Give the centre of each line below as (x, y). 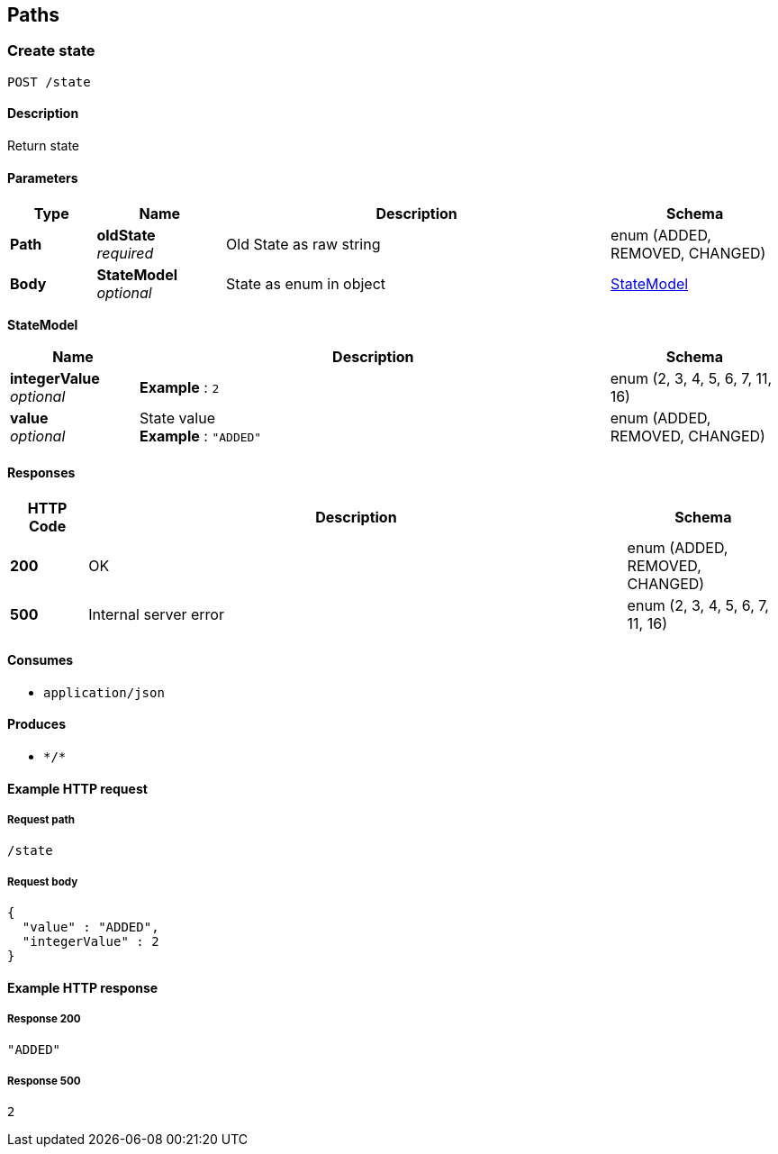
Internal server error (156, 615)
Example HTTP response (83, 987)
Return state (44, 146)
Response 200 (44, 1019)
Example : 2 (179, 388)
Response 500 (44, 1081)
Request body (43, 881)
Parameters (43, 177)
